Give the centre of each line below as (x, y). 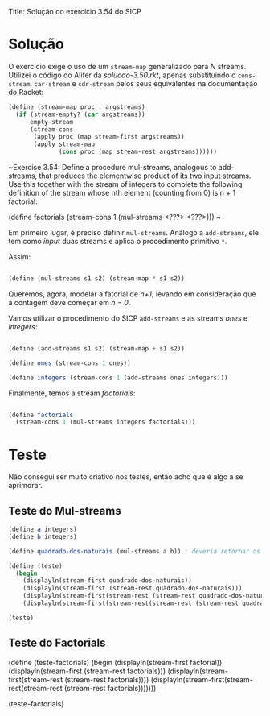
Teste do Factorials (57, 643)
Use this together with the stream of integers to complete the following (125, 184)
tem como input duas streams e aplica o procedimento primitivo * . (118, 242)
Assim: (20, 257)
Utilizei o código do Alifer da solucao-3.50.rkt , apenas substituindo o (122, 75)
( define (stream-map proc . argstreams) (77, 107)
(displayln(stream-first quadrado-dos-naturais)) (108, 581)
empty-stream (51, 122)
